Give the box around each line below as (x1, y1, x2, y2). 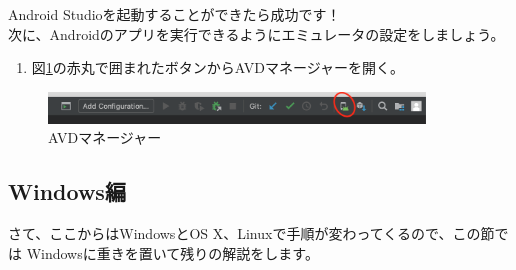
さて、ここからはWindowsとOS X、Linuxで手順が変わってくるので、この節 (8, 223, 495, 244)
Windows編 (8, 176, 126, 207)
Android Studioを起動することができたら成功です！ (8, 4, 341, 24)
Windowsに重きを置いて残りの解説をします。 (26, 242, 319, 263)
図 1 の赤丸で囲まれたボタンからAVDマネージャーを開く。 (31, 57, 404, 78)
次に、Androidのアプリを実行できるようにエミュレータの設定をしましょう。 (8, 23, 505, 44)
